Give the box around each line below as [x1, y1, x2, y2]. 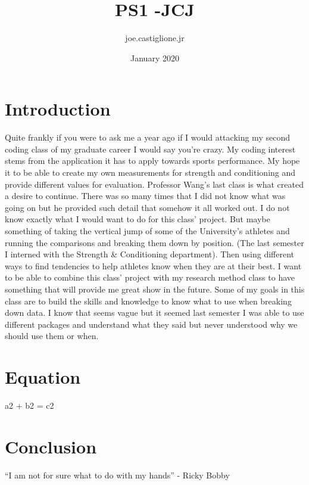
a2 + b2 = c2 [5, 399, 54, 412]
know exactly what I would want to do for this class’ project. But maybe [5, 213, 270, 225]
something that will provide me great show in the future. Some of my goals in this [5, 282, 305, 295]
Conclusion [5, 434, 97, 458]
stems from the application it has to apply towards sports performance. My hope [5, 154, 300, 167]
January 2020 [130, 51, 179, 64]
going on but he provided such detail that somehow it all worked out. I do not [5, 201, 290, 213]
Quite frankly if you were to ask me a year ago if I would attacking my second [5, 131, 290, 144]
